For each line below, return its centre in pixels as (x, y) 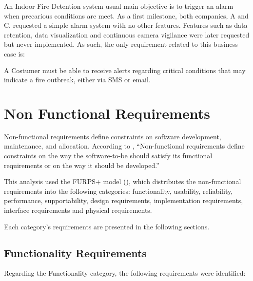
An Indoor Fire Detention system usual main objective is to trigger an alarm (119, 6)
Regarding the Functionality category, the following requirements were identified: (125, 273)
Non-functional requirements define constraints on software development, (113, 136)
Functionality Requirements (75, 253)
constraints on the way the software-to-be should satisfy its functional (108, 156)
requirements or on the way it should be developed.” (82, 165)
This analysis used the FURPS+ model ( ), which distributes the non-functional (123, 181)
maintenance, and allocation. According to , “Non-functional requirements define (124, 146)
